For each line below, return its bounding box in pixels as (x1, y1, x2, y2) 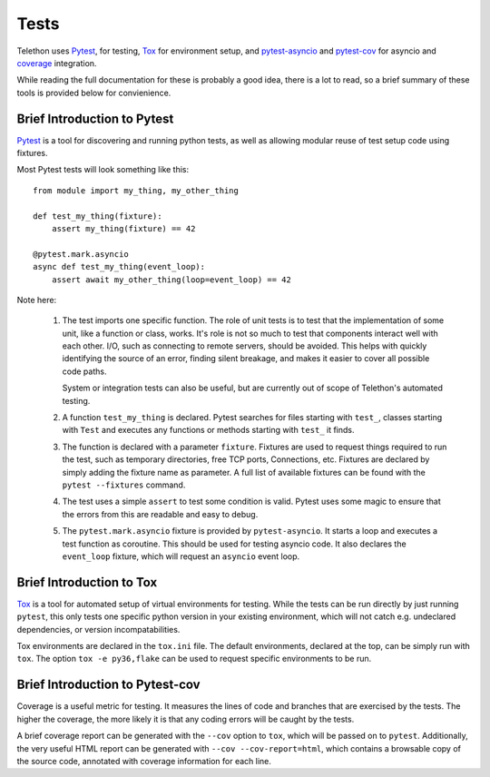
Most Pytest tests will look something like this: (16, 164, 190, 175)
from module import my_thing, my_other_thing (33, 185, 240, 195)
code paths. (62, 366, 107, 377)
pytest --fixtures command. (62, 479, 186, 490)
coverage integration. (16, 57, 97, 68)
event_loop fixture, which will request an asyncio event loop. (62, 550, 300, 562)
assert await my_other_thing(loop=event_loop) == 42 (51, 274, 292, 285)
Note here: (16, 294, 57, 305)
